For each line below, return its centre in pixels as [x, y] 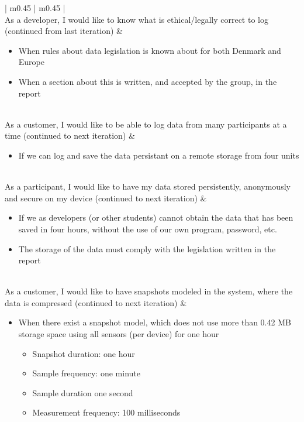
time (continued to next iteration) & [70, 135]
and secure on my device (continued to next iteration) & [106, 198]
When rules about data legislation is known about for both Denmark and [150, 50]
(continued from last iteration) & [64, 31]
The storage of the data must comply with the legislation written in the [147, 248]
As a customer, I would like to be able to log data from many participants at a [146, 124]
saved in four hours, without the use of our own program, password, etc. [148, 229]
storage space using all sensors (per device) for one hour [119, 334]
